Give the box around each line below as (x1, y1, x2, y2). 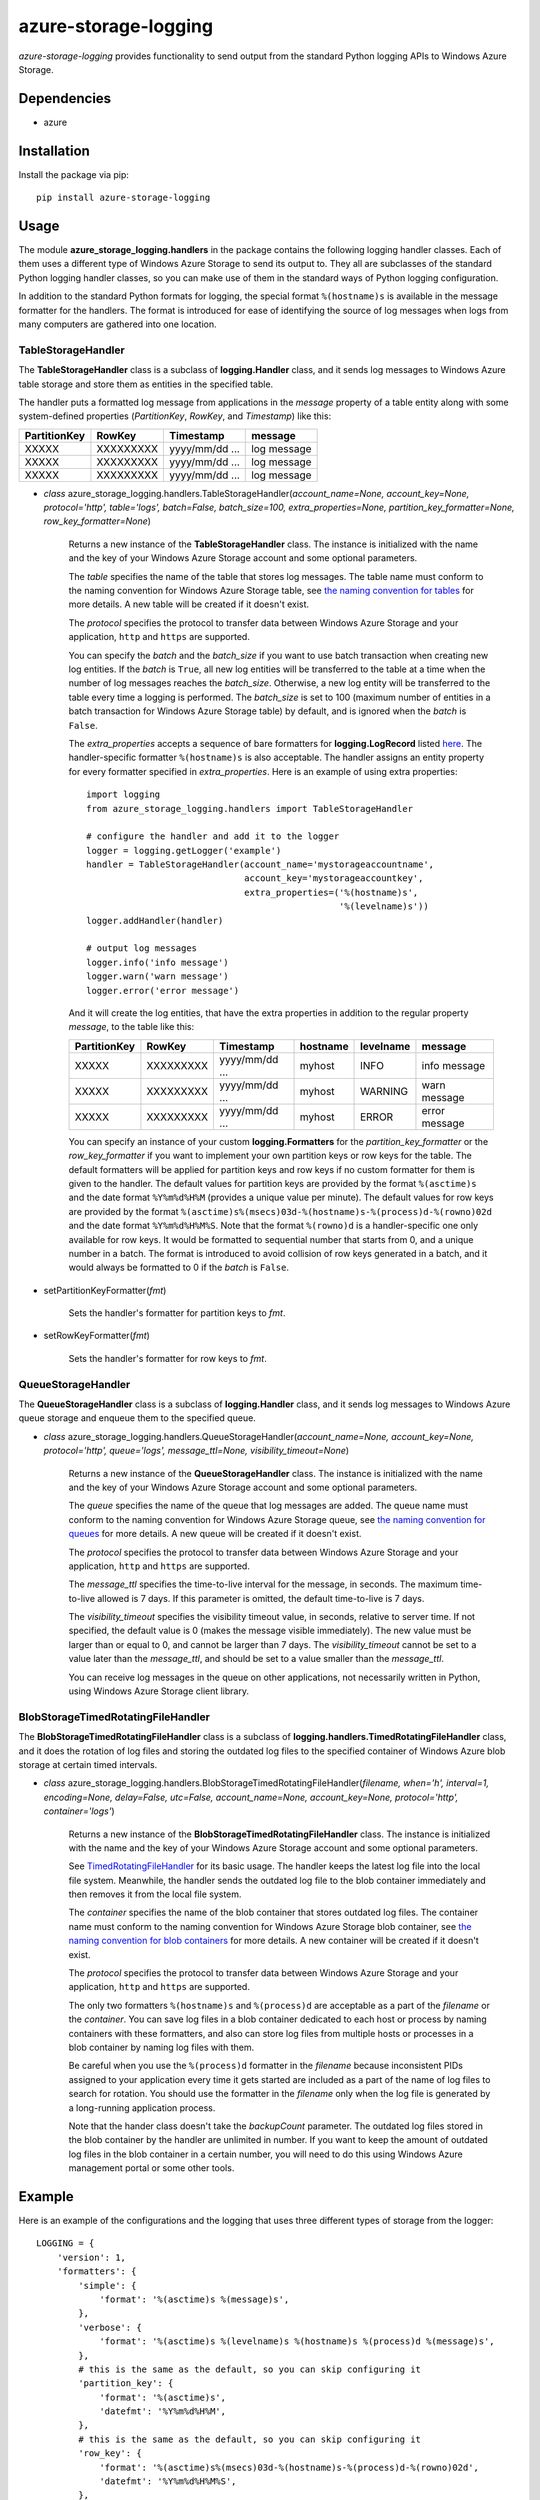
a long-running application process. (68, 2101, 216, 2114)
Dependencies (18, 90, 112, 107)
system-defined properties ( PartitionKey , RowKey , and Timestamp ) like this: (18, 410, 332, 422)
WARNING (360, 1084, 409, 1098)
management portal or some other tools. (68, 2162, 235, 2174)
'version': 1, (56, 2251, 127, 2263)
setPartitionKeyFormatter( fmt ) (43, 1284, 167, 1296)
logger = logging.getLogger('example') (86, 845, 282, 856)
